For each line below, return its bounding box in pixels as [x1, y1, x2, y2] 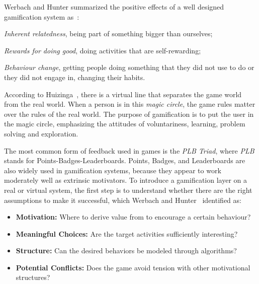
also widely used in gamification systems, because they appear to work [4, 165, 221, 175]
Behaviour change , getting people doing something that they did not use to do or [4, 62, 254, 73]
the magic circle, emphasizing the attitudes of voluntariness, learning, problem [4, 118, 245, 129]
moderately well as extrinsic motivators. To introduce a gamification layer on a [4, 175, 247, 185]
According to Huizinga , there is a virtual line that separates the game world [4, 89, 242, 99]
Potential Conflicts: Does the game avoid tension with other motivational [16, 262, 250, 272]
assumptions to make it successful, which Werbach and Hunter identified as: [4, 194, 241, 205]
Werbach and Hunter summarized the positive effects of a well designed [4, 2, 224, 12]
